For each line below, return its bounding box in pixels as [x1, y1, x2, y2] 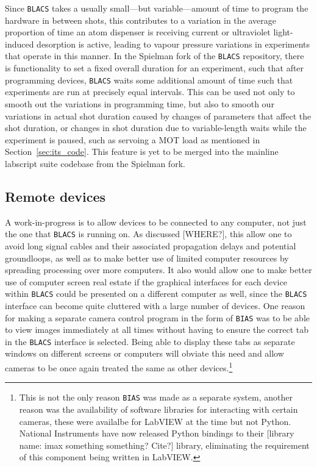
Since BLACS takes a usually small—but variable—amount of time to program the [5, 2, 308, 14]
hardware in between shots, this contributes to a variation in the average [5, 13, 276, 26]
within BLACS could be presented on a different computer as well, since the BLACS [5, 287, 307, 300]
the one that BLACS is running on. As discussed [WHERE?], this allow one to [5, 227, 292, 240]
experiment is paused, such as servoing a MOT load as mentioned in [5, 133, 260, 146]
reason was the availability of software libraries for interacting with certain [19, 402, 298, 415]
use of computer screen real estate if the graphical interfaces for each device [5, 275, 287, 288]
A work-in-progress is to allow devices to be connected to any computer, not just [5, 215, 307, 228]
